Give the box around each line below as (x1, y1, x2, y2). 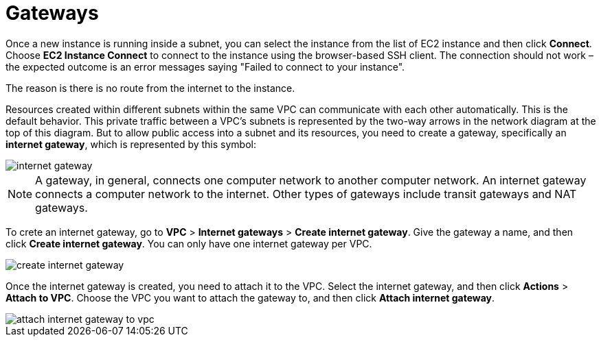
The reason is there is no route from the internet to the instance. (5, 82, 295, 94)
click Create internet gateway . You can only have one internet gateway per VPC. (5, 237, 372, 249)
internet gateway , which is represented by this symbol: (5, 138, 256, 150)
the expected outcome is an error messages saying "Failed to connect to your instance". (5, 60, 405, 73)
